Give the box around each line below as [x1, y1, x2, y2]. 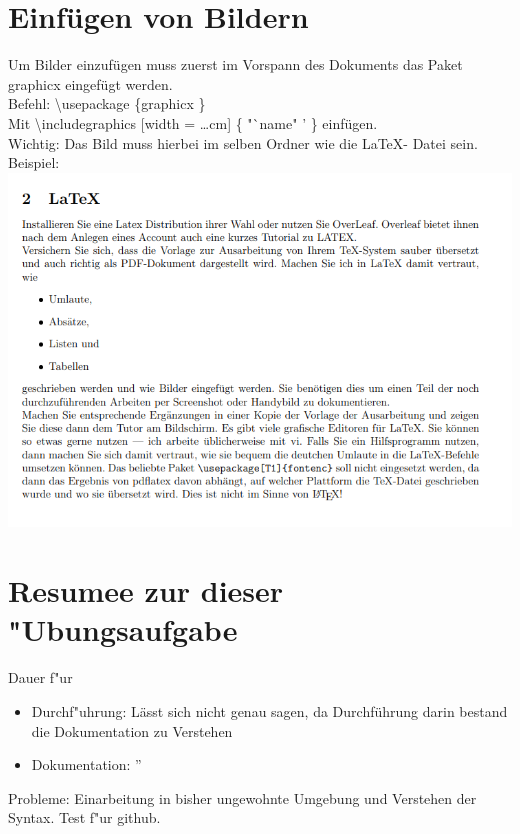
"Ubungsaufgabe [8, 609, 238, 650]
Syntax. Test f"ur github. [8, 807, 161, 828]
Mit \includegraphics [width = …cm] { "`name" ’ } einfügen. [8, 112, 378, 133]
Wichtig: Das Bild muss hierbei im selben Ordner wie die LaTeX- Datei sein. [8, 132, 478, 153]
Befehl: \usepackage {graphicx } [8, 93, 206, 114]
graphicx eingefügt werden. [8, 73, 173, 94]
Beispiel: [8, 152, 60, 173]
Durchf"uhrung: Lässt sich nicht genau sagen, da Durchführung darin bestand [31, 700, 508, 721]
